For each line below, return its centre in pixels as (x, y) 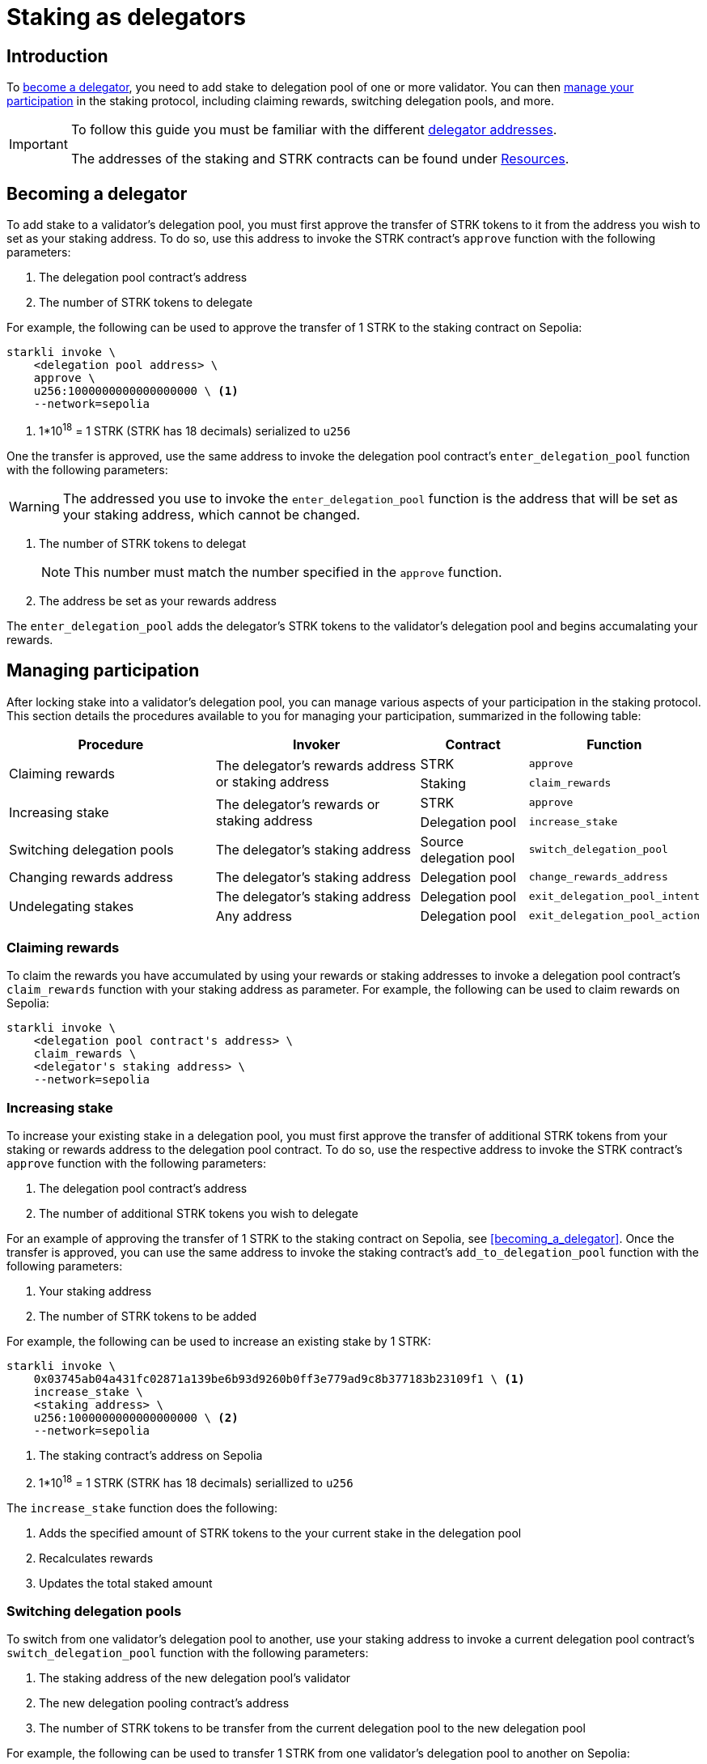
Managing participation (103, 671)
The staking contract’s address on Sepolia (151, 1456)
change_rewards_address (598, 877)
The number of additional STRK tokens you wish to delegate (199, 1214)
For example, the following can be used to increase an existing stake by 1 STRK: (219, 1342)
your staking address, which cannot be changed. (212, 514)
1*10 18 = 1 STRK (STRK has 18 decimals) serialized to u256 (195, 430)
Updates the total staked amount (126, 1583)
